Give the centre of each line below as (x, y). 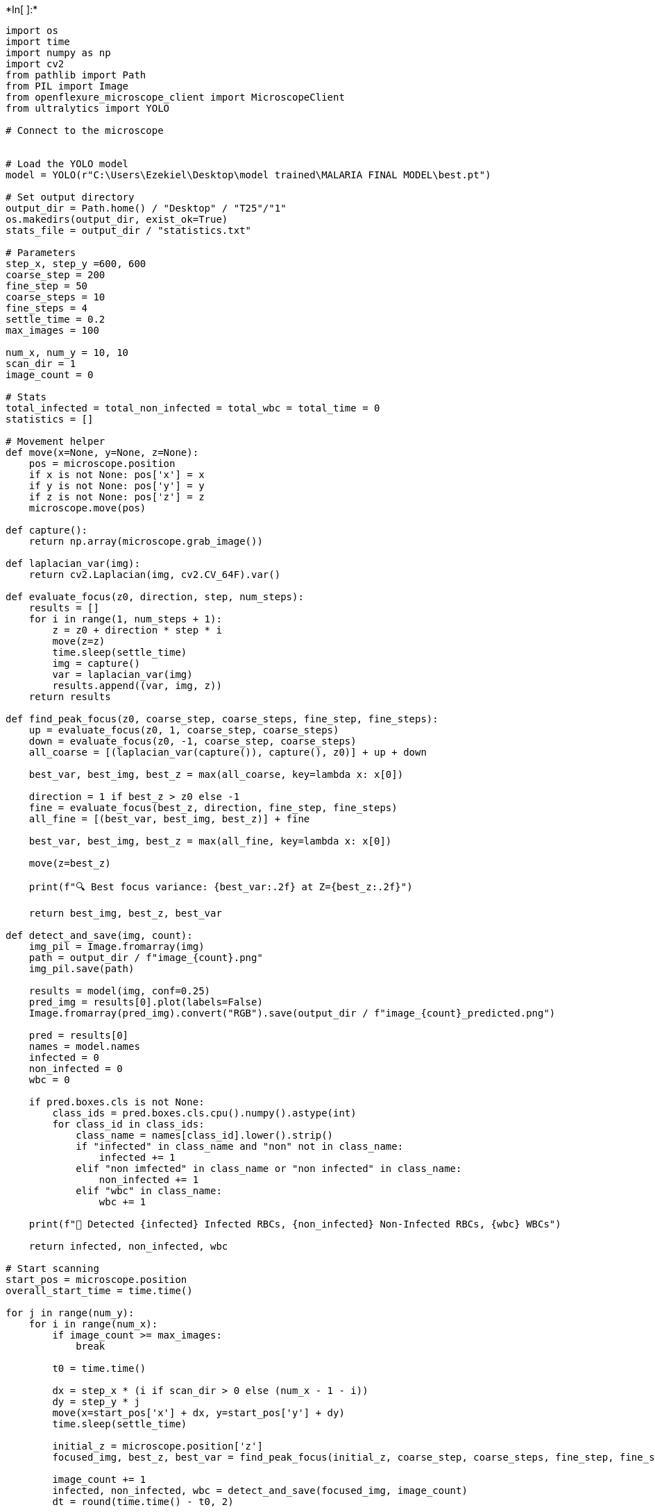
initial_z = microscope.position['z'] (158, 1446)
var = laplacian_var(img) (122, 674)
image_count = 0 (50, 375)
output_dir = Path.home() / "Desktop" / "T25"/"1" (146, 208)
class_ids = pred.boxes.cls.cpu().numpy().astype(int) (204, 1113)
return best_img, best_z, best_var (125, 913)
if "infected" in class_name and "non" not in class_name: (240, 1146)
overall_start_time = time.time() (99, 1291)
